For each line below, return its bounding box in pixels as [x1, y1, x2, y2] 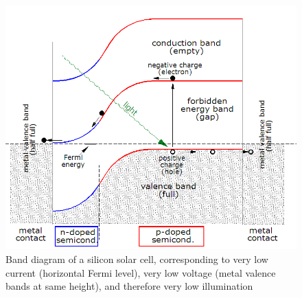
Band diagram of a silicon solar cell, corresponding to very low [5, 252, 268, 266]
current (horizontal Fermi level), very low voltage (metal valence [5, 265, 276, 279]
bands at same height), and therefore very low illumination [5, 279, 253, 293]
